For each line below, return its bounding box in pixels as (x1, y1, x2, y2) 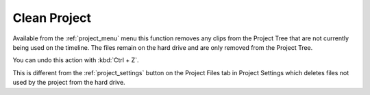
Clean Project (12, 10, 92, 25)
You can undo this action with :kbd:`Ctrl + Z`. (12, 56, 139, 64)
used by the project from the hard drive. (12, 79, 126, 87)
